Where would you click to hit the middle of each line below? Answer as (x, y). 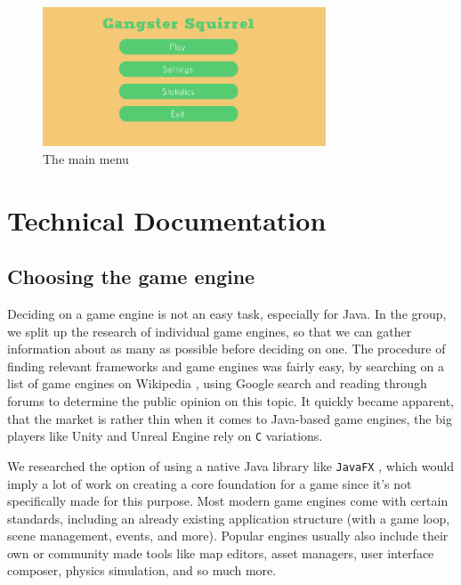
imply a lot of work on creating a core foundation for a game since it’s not (210, 483)
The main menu (86, 158)
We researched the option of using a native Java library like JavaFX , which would (230, 465)
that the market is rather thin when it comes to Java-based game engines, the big (230, 418)
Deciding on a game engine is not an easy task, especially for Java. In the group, (227, 314)
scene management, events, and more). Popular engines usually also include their (228, 536)
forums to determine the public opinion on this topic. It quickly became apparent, (230, 401)
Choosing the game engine (131, 276)
